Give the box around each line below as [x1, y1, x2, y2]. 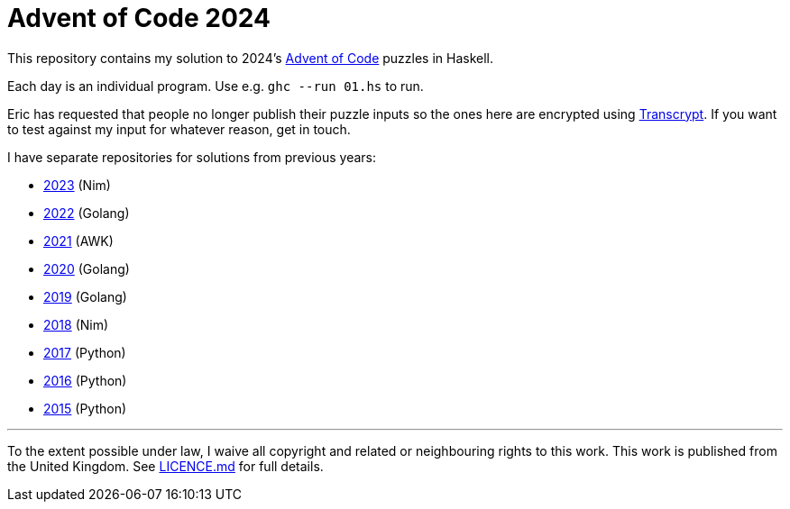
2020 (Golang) [43, 260, 130, 277]
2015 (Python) [43, 400, 127, 416]
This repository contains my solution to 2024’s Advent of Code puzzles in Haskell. [7, 50, 494, 66]
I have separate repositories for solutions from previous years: [7, 149, 377, 165]
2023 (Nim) [43, 177, 111, 193]
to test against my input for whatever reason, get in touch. [7, 121, 351, 137]
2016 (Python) [43, 372, 127, 388]
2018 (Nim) [43, 316, 109, 332]
